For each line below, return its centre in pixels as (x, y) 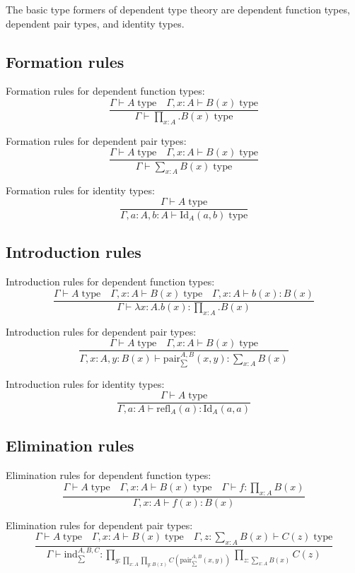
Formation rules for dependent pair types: (96, 140)
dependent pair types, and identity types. (95, 23)
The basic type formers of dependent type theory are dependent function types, (178, 9)
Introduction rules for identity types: (85, 384)
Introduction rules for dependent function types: (110, 282)
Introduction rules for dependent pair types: (101, 331)
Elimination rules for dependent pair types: (99, 525)
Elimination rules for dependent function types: (109, 475)
